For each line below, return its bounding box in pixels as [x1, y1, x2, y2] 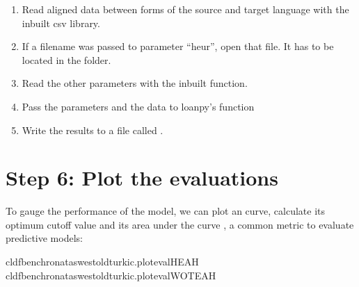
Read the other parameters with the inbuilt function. [22, 76, 248, 90]
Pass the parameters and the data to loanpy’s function [22, 99, 255, 113]
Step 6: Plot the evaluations [6, 163, 278, 192]
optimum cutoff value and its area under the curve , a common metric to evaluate [6, 217, 354, 231]
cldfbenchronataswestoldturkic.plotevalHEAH [6, 254, 199, 269]
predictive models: [6, 231, 83, 245]
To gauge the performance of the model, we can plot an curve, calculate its [6, 204, 326, 218]
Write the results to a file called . [22, 122, 163, 137]
